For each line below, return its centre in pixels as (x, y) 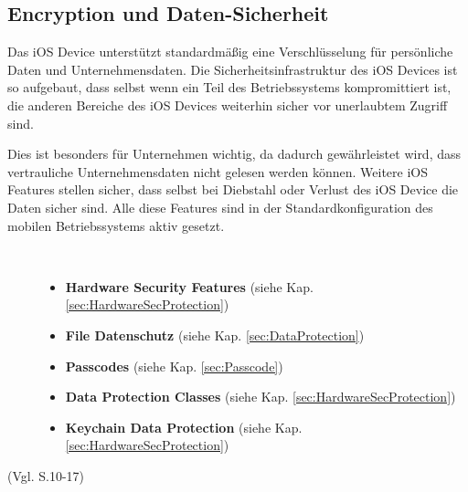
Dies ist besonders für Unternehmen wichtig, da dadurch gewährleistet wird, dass (234, 154)
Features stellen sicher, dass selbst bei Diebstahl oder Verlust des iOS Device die (233, 189)
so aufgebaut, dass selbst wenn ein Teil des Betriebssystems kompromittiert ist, (229, 87)
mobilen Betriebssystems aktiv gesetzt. (116, 225)
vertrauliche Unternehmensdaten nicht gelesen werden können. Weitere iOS (218, 171)
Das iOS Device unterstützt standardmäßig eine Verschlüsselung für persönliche (230, 52)
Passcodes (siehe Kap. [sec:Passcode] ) (174, 366)
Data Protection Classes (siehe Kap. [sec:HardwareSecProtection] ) (261, 397)
